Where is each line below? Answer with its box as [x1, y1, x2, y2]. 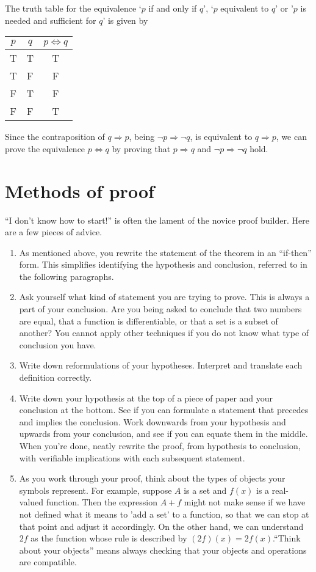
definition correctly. [19, 371, 92, 384]
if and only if [148, 2, 197, 14]
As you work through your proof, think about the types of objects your [19, 472, 285, 485]
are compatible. [19, 555, 77, 568]
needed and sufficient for [5, 13, 96, 26]
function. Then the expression [46, 496, 157, 508]
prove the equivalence [5, 142, 85, 155]
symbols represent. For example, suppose [19, 483, 172, 496]
